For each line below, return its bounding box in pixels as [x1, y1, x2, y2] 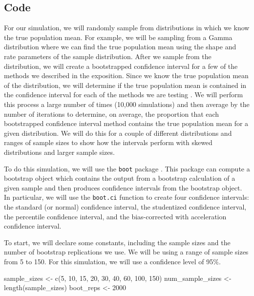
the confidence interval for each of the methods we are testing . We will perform [4, 89, 243, 100]
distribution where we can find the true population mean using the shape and [4, 42, 236, 52]
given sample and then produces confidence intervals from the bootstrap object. [4, 182, 242, 192]
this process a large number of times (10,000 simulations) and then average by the [4, 99, 250, 109]
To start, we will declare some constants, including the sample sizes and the [4, 237, 231, 247]
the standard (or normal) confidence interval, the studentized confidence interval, [4, 202, 247, 212]
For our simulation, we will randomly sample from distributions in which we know [4, 22, 250, 33]
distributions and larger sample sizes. [4, 147, 115, 157]
